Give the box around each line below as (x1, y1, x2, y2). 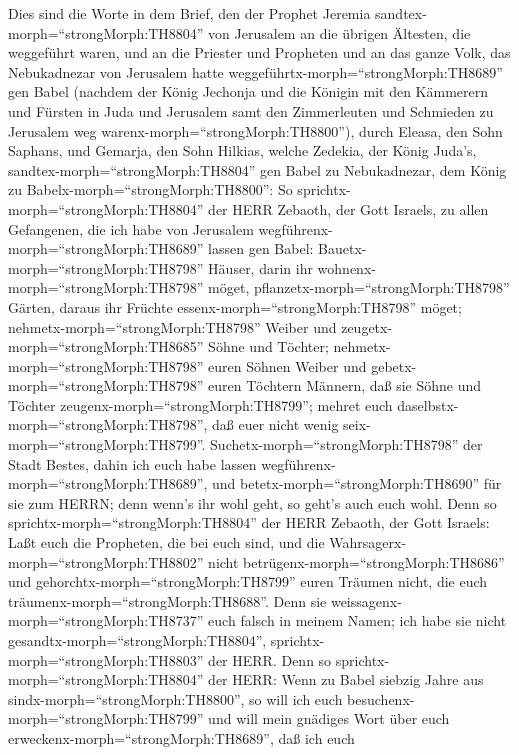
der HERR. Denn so (208, 649, 332, 670)
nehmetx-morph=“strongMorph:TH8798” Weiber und (8, 316, 337, 337)
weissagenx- (330, 590, 402, 611)
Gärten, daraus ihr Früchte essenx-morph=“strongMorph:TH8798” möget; (8, 296, 462, 317)
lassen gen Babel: (208, 238, 314, 259)
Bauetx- (318, 238, 367, 259)
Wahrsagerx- (329, 532, 407, 553)
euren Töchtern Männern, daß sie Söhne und (208, 375, 482, 396)
